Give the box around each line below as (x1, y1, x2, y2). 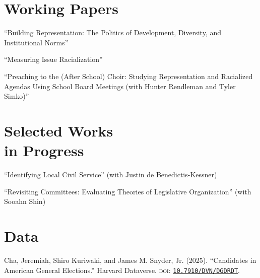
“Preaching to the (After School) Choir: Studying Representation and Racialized (4, 71, 253, 81)
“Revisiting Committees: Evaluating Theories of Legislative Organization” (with (4, 186, 251, 196)
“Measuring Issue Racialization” (4, 54, 103, 64)
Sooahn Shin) (4, 196, 46, 206)
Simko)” (4, 91, 29, 101)
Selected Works (4, 120, 113, 141)
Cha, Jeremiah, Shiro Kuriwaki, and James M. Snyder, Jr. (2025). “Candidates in (4, 254, 256, 265)
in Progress (4, 140, 84, 161)
